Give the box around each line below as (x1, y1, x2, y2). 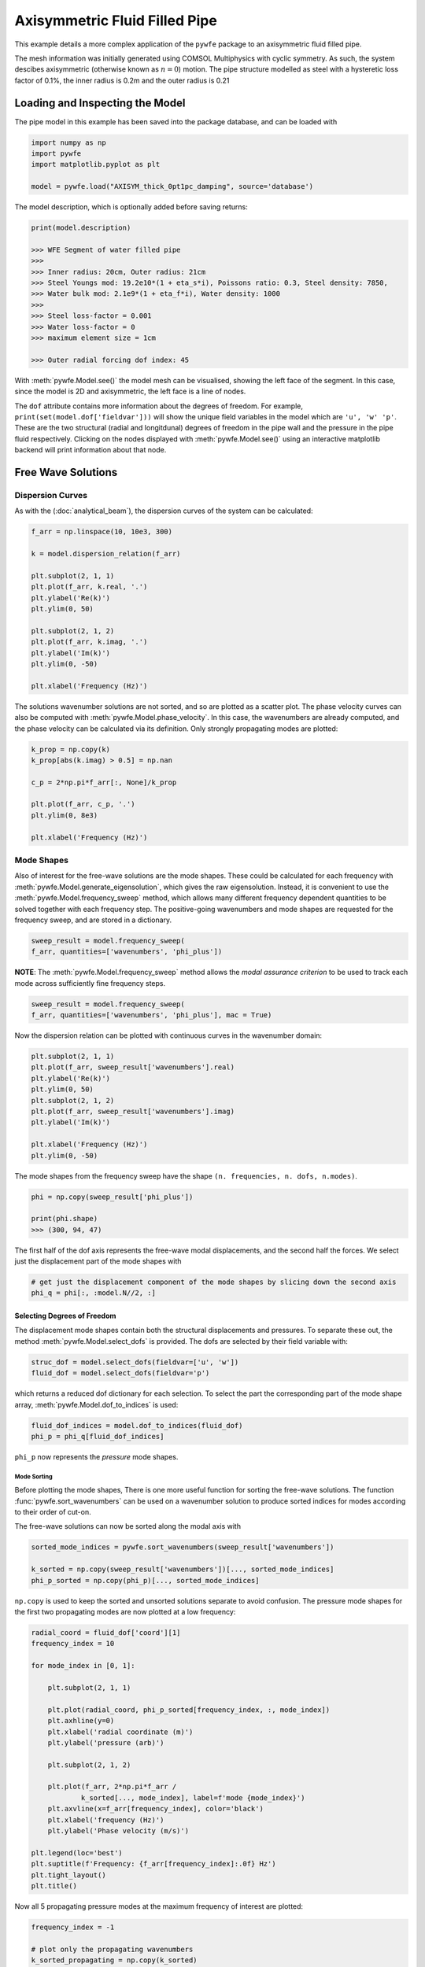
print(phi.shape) (31, 1214, 98, 1223)
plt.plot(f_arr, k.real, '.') (31, 582, 148, 592)
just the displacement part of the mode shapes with (14, 1257, 182, 1266)
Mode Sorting (14, 1472, 53, 1481)
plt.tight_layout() (31, 1870, 106, 1880)
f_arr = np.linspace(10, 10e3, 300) (31, 527, 173, 537)
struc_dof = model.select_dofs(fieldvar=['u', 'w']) (31, 1357, 239, 1367)
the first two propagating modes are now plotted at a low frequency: (14, 1607, 236, 1616)
